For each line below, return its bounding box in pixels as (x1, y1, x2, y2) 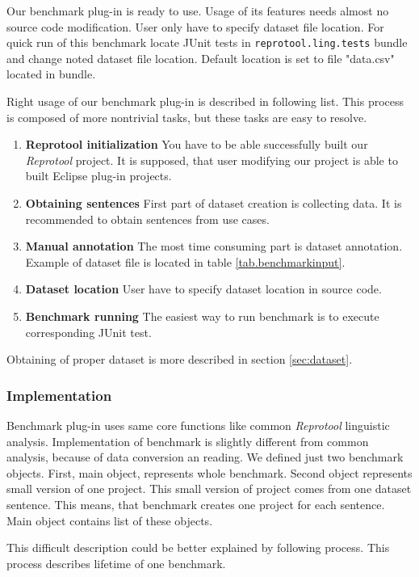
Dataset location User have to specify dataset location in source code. (25, 280, 382, 297)
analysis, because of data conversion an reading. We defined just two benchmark (6, 449, 404, 465)
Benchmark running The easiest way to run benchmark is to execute (25, 307, 379, 324)
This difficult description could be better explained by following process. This (6, 539, 390, 556)
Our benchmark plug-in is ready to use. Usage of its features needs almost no (6, 2, 389, 19)
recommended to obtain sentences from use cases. (25, 210, 270, 227)
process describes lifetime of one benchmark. (6, 554, 226, 571)
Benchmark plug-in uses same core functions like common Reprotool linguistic (6, 416, 390, 433)
